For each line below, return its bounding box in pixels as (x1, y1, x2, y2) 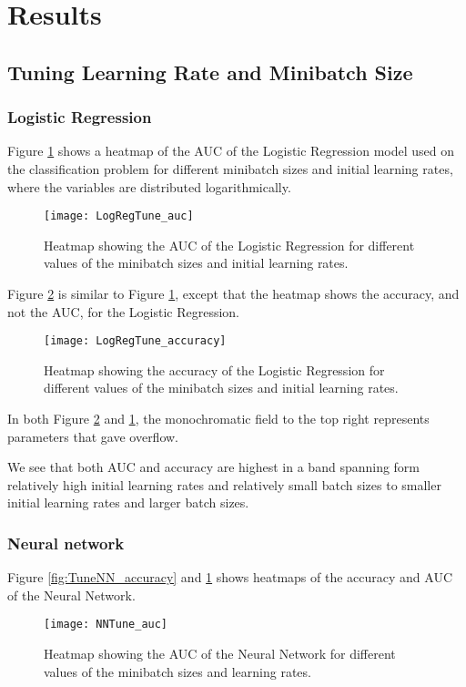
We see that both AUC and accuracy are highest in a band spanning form (7, 457, 420, 477)
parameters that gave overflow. (7, 426, 179, 446)
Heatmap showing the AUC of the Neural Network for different (44, 644, 396, 663)
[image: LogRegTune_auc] (44, 210, 194, 223)
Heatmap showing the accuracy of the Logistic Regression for (44, 360, 385, 379)
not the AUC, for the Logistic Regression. (7, 302, 240, 321)
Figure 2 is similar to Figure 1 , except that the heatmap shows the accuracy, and (7, 284, 460, 302)
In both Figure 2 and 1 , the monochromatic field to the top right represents (7, 409, 430, 428)
